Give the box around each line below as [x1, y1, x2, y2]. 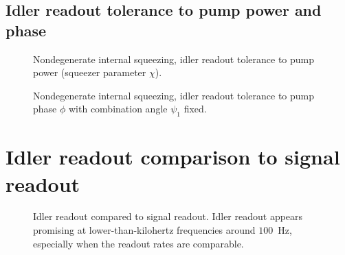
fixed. [183, 101, 207, 116]
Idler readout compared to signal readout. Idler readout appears [33, 209, 303, 223]
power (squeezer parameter [33, 65, 146, 80]
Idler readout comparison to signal [5, 143, 340, 171]
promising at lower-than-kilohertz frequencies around [33, 223, 256, 237]
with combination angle [68, 101, 168, 116]
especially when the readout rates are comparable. [33, 236, 244, 250]
